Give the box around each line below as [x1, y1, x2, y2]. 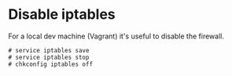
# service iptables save [8, 46, 90, 54]
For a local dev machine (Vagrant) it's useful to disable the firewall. [8, 31, 224, 41]
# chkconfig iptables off [8, 60, 93, 68]
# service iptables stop [8, 53, 90, 61]
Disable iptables [8, 5, 116, 24]
